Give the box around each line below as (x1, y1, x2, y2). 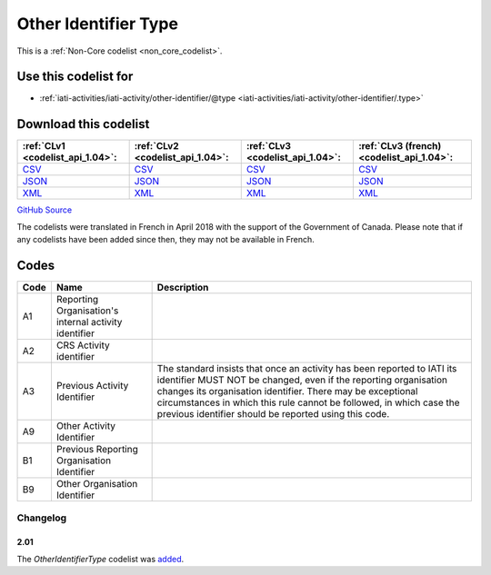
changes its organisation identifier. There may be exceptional (156, 385, 418, 398)
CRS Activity (55, 339, 110, 352)
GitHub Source (16, 204, 73, 215)
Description (156, 282, 209, 294)
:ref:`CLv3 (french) (357, 140, 442, 153)
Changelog (16, 511, 67, 524)
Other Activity (55, 420, 115, 432)
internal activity (55, 316, 123, 329)
